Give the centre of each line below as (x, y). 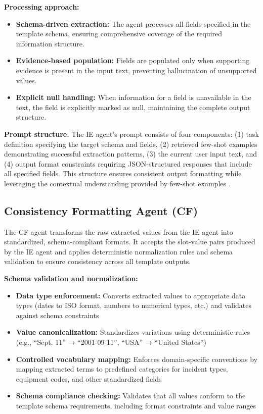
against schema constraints (57, 315)
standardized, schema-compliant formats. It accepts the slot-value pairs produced (130, 242)
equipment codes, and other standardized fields (89, 378)
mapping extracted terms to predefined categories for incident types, (122, 369)
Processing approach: (42, 7)
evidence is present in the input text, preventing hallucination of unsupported (136, 70)
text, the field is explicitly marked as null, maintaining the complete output (133, 107)
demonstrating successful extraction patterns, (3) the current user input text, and (131, 154)
